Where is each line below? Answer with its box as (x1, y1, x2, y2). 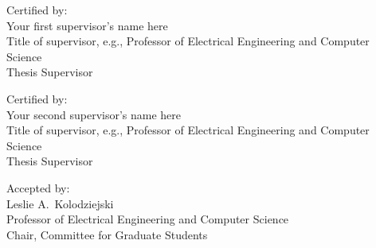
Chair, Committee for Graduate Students (6, 226, 208, 242)
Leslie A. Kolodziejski (6, 195, 114, 211)
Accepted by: (6, 179, 70, 196)
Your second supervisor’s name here (6, 106, 182, 122)
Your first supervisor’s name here (6, 17, 168, 33)
